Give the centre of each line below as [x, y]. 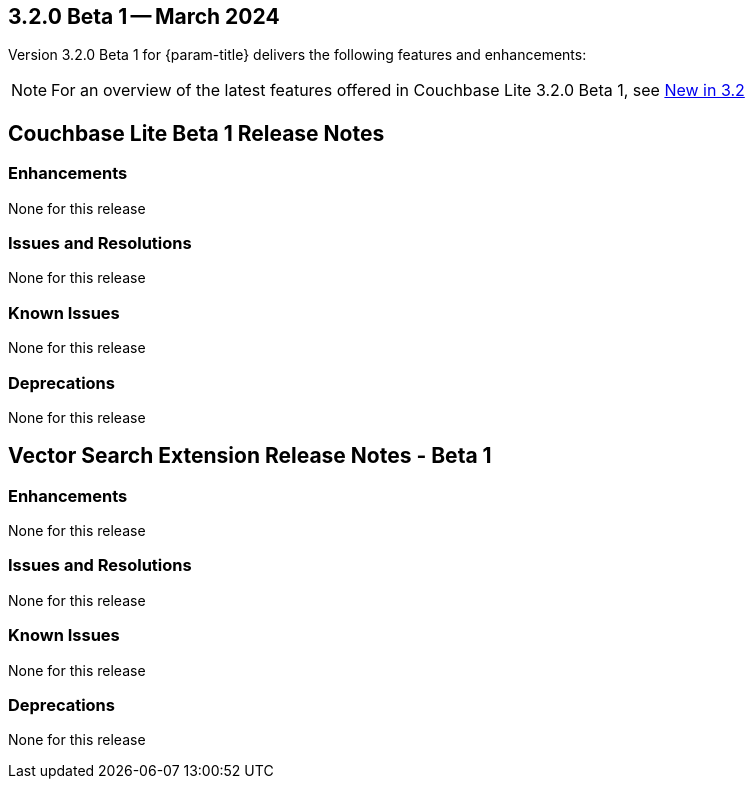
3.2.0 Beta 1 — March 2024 [144, 16]
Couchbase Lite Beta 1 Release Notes [196, 133]
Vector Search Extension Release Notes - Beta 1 [250, 456]
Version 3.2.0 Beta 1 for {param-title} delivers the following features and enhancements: [297, 55]
